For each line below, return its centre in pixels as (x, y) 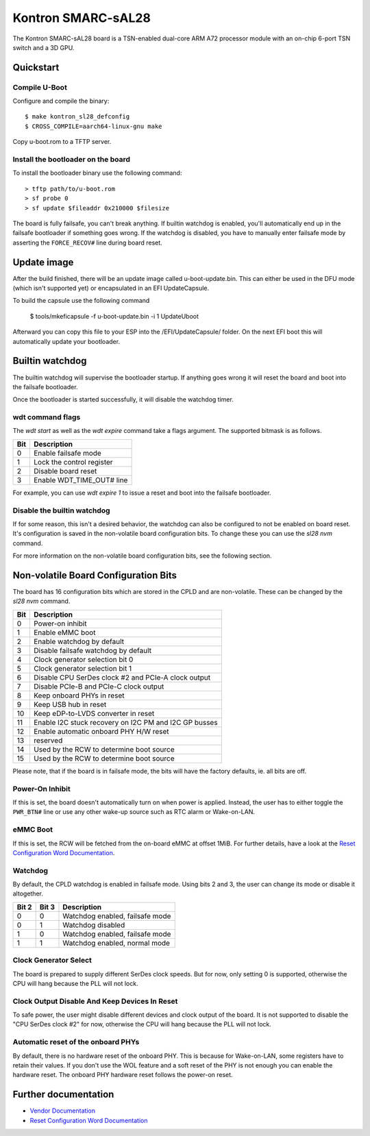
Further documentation (63, 1095)
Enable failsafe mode (67, 453)
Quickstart (36, 67)
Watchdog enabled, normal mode (116, 943)
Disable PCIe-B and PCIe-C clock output (99, 687)
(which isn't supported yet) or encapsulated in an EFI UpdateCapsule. (111, 288)
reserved (48, 740)
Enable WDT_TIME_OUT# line (81, 480)
